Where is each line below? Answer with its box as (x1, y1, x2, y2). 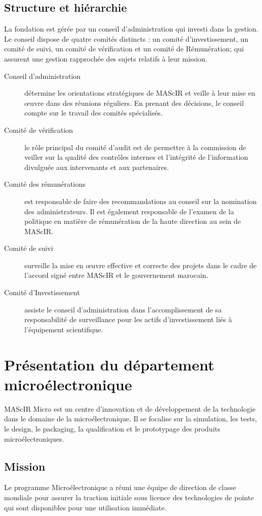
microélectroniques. (4, 433, 64, 444)
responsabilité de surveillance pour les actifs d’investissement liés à (24, 314, 232, 325)
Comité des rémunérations (4, 179, 86, 189)
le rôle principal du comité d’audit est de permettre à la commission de (24, 141, 246, 152)
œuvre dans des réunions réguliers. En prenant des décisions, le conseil (24, 97, 244, 108)
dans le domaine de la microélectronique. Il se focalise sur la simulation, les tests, (4, 413, 257, 424)
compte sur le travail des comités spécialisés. (24, 107, 163, 118)
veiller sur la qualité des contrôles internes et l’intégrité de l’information (24, 152, 248, 162)
